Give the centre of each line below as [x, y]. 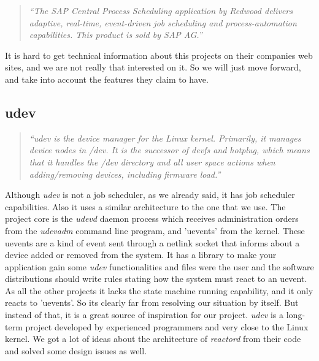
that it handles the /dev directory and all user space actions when [152, 161]
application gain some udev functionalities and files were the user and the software [159, 266]
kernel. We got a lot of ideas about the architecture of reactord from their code [153, 339]
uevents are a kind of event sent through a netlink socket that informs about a [152, 242]
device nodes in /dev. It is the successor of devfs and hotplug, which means [169, 150]
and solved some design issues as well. [76, 350]
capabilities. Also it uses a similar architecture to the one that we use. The [145, 206]
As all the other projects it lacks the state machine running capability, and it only [159, 290]
